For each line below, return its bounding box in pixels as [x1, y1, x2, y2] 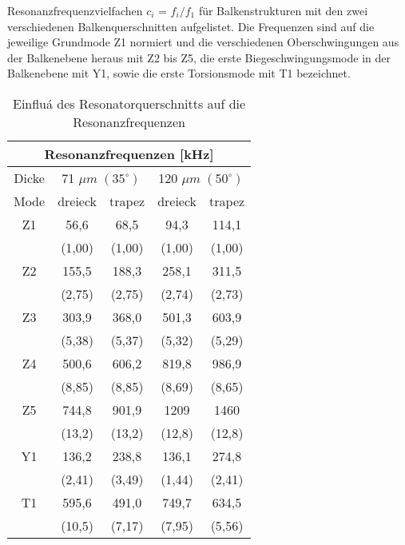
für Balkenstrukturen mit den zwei [198, 2, 368, 18]
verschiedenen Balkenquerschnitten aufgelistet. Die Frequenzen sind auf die [7, 18, 375, 34]
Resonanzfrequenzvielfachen [7, 2, 143, 18]
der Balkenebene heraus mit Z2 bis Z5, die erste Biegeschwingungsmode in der [7, 49, 391, 66]
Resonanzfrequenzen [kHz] [44, 144, 214, 163]
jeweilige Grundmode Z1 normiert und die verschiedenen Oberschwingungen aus [7, 34, 399, 50]
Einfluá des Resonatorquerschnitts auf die [12, 93, 246, 113]
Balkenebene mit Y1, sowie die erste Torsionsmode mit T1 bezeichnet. [7, 65, 351, 82]
